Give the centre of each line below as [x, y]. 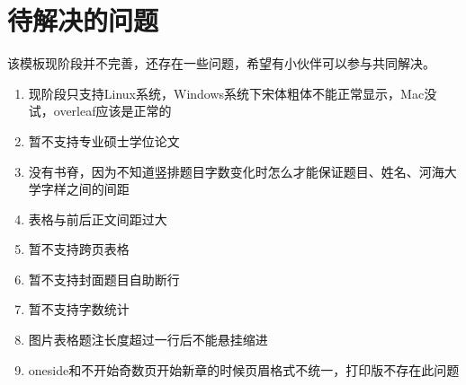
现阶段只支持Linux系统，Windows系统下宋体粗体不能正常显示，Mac [226, 93]
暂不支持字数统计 [79, 309]
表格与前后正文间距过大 [98, 219]
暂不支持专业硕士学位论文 [104, 140]
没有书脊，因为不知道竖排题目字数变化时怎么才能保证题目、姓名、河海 [236, 171]
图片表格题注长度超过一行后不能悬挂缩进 [148, 340]
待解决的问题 [83, 20]
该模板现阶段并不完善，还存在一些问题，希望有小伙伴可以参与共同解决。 [221, 63]
